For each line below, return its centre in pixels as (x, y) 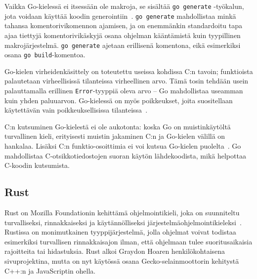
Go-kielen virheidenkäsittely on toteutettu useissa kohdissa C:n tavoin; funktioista (129, 71)
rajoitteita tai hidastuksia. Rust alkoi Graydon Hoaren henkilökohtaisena (115, 251)
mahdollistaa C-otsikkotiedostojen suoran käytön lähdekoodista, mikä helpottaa (125, 155)
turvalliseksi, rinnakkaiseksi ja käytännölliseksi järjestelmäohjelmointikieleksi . (123, 222)
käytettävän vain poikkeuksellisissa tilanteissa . (76, 110)
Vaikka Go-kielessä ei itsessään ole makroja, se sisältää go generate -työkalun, (124, 6)
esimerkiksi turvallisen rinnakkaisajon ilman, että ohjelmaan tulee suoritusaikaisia (128, 241)
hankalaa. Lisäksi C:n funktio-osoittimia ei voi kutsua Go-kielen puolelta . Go (123, 146)
